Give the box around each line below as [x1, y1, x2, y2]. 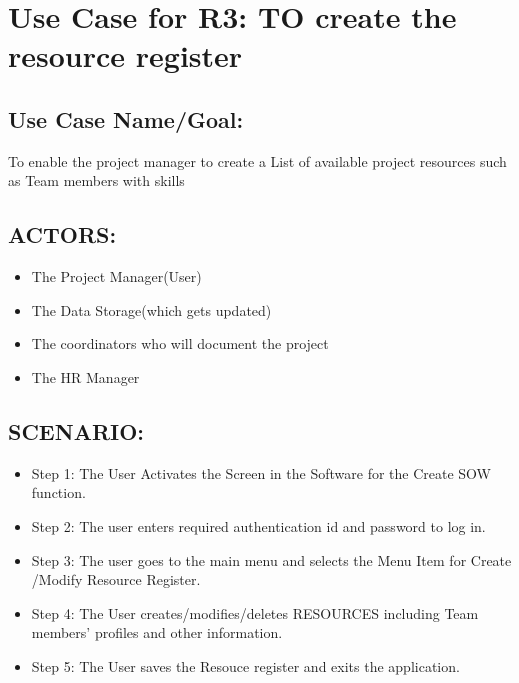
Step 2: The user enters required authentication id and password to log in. [31, 515, 486, 536]
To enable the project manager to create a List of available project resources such [8, 150, 507, 171]
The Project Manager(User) [31, 266, 202, 287]
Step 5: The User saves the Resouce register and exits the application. [31, 655, 460, 676]
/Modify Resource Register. [31, 569, 201, 590]
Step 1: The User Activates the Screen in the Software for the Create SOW [31, 462, 491, 483]
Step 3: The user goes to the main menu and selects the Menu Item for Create [31, 549, 512, 570]
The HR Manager [31, 366, 140, 387]
